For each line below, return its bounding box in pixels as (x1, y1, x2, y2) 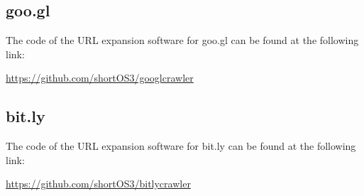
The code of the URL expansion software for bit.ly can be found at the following (6, 138, 356, 153)
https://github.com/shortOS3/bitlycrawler (6, 176, 191, 191)
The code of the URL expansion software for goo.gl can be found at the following (6, 33, 359, 48)
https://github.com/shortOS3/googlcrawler (6, 70, 194, 85)
